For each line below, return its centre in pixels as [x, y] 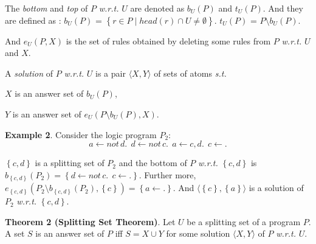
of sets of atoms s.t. [190, 73]
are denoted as [157, 8]
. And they [283, 8]
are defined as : [33, 20]
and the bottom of [153, 163]
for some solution [198, 233]
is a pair [111, 73]
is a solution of [276, 188]
